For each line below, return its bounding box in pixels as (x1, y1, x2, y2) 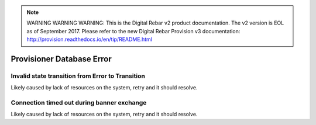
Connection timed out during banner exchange (11, 99, 147, 107)
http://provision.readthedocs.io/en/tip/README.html (26, 36, 152, 43)
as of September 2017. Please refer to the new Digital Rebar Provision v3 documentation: (26, 27, 241, 34)
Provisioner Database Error (11, 54, 112, 64)
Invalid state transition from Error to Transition (11, 72, 146, 80)
